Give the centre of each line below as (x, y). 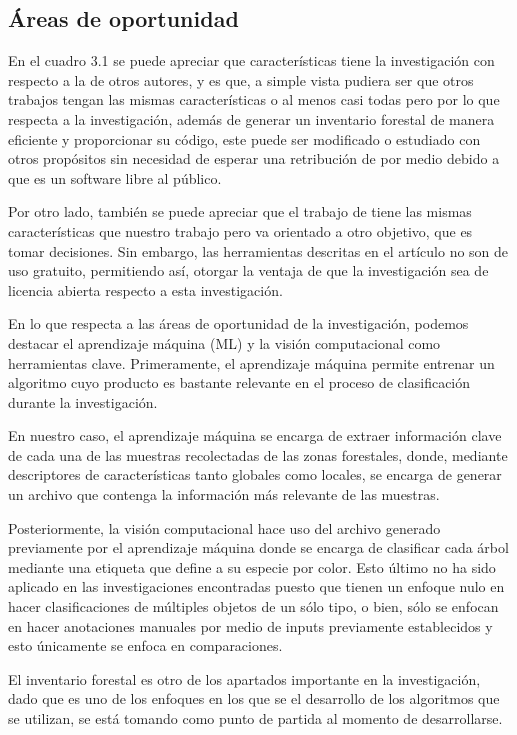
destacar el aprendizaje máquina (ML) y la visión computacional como (224, 342)
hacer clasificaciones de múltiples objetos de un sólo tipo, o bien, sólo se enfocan (253, 606)
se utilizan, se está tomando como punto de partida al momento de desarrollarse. (255, 718)
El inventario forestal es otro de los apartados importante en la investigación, (244, 678)
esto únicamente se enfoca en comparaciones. (145, 645)
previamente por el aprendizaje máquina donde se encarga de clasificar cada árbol (258, 547)
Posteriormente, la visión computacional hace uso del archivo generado (224, 527)
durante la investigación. (83, 401)
